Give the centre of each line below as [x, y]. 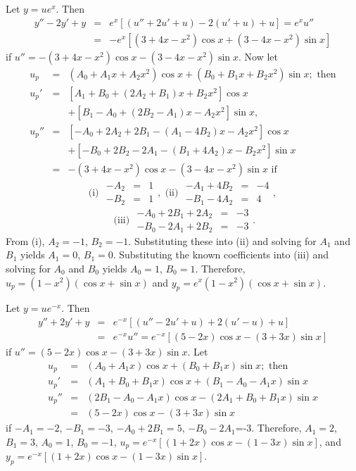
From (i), [25, 240]
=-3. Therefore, [268, 428]
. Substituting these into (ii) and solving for [222, 240]
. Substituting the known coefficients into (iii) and [221, 255]
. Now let [259, 56]
